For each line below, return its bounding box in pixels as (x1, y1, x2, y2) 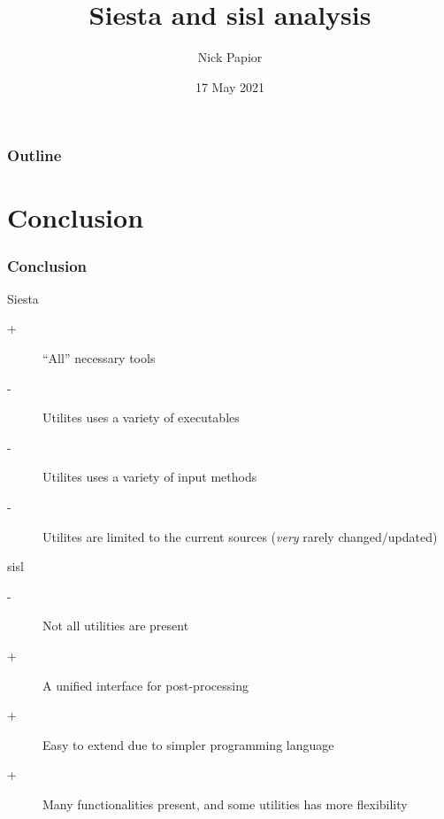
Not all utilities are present (42, 616, 189, 635)
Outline (7, 144, 62, 166)
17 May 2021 (195, 77, 265, 96)
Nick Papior (197, 48, 263, 66)
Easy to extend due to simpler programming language (42, 735, 334, 753)
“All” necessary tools (42, 349, 156, 367)
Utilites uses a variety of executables (42, 408, 240, 427)
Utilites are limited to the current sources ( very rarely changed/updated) (42, 527, 438, 545)
